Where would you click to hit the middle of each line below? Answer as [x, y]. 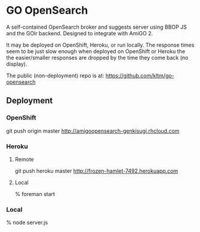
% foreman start [35, 194]
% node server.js [27, 222]
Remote [24, 159]
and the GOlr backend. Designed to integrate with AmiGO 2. [80, 33]
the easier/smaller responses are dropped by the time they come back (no [97, 57]
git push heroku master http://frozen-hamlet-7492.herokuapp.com [96, 170]
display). [17, 64]
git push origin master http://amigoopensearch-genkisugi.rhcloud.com [93, 131]
